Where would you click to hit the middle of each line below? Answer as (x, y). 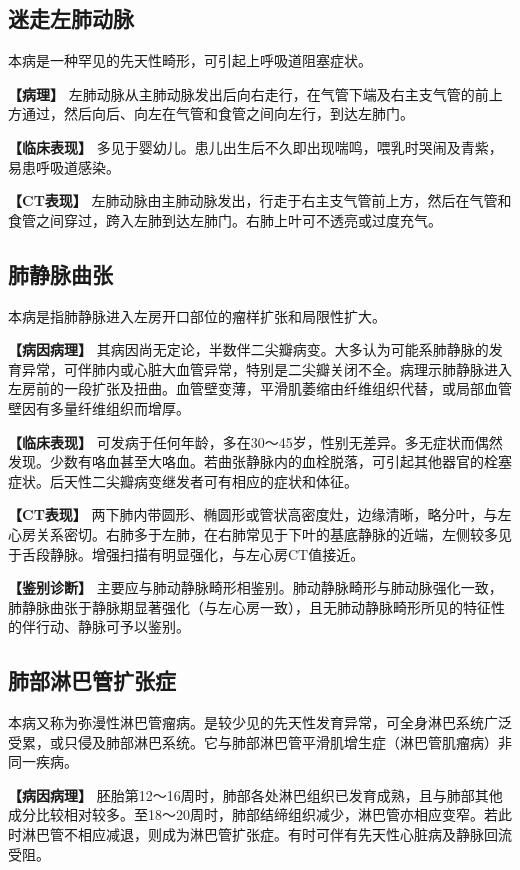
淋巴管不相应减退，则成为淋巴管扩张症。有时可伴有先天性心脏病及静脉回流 (266, 834)
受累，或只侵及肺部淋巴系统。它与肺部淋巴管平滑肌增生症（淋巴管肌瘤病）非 (260, 741)
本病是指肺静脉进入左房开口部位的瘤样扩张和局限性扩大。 (197, 315)
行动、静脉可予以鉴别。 (112, 626)
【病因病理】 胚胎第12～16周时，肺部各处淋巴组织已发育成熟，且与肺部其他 (255, 794)
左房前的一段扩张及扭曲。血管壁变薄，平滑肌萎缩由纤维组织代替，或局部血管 (260, 388)
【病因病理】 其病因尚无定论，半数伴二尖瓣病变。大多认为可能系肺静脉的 (248, 349)
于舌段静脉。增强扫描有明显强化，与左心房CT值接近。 (186, 553)
